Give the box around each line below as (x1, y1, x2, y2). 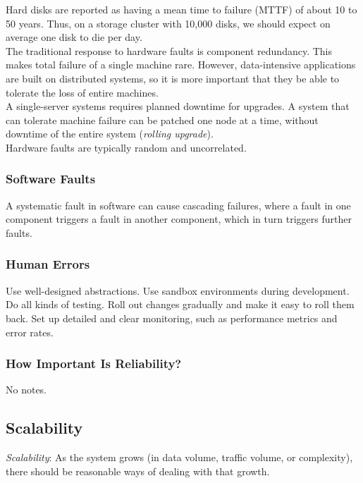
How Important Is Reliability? (6, 355, 182, 372)
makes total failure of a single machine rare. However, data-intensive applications (6, 57, 356, 72)
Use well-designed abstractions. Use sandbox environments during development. (6, 283, 350, 298)
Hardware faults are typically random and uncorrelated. (6, 140, 247, 154)
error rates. (6, 324, 54, 339)
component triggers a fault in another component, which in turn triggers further (6, 212, 352, 226)
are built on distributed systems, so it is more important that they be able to (6, 71, 340, 85)
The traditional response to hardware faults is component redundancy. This (6, 43, 333, 58)
